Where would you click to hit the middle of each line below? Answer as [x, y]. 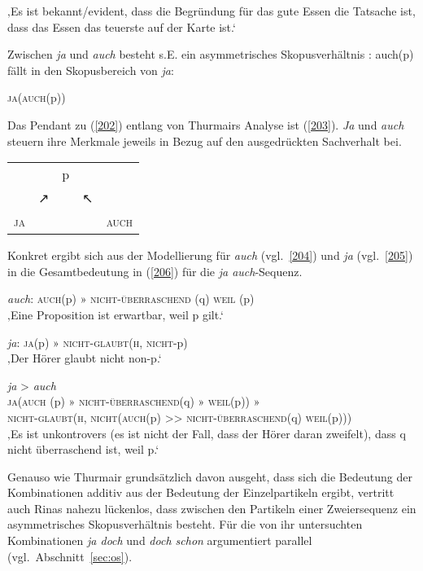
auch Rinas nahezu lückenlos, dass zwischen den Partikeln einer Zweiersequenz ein [212, 508]
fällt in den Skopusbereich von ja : [91, 70]
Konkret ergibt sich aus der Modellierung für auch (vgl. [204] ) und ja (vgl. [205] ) [210, 255]
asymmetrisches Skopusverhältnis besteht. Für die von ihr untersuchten [185, 524]
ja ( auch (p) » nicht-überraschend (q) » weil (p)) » [134, 401]
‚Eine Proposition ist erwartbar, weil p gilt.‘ [116, 314]
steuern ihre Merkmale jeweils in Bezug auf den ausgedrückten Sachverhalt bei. [205, 141]
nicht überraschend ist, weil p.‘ [83, 449]
